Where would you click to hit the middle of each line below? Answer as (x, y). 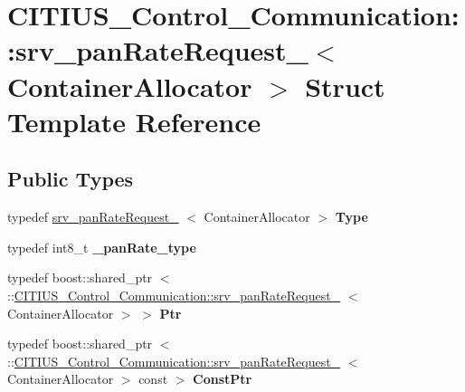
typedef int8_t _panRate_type (102, 247)
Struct (345, 86)
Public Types (71, 179)
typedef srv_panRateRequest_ (93, 217)
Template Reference (134, 121)
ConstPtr (223, 379)
